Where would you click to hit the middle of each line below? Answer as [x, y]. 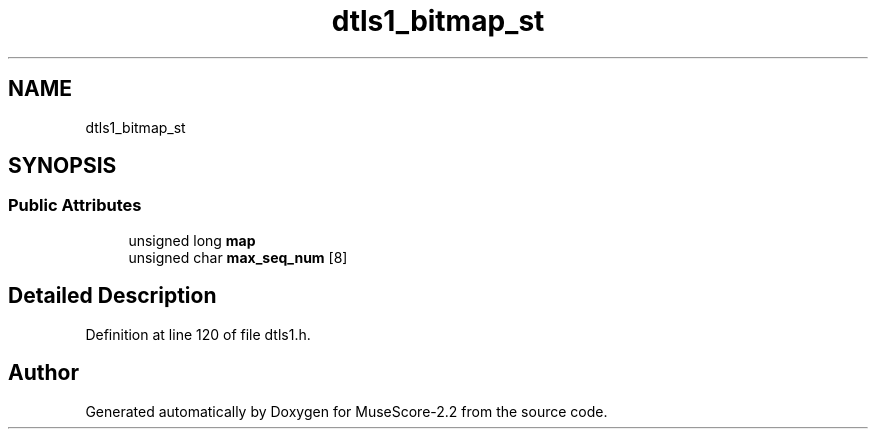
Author [43, 373]
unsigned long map [192, 240]
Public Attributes [75, 205]
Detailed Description [112, 296]
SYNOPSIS [62, 166]
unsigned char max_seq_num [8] [238, 257]
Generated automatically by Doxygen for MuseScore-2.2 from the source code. [346, 411]
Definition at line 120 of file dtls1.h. [198, 334]
